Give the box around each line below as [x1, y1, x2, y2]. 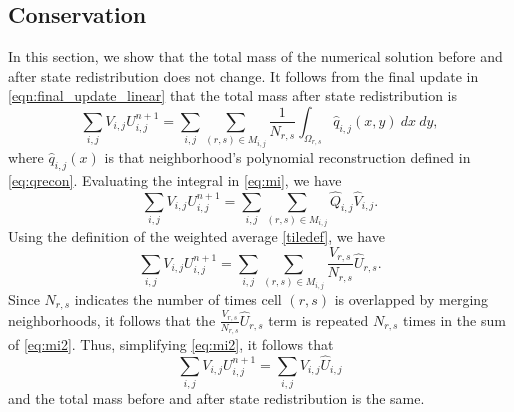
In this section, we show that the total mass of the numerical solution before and [8, 46, 503, 67]
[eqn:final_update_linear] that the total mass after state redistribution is [8, 85, 457, 106]
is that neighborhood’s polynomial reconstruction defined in [104, 146, 471, 167]
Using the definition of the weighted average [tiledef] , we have [8, 226, 385, 247]
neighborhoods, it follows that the [8, 309, 216, 330]
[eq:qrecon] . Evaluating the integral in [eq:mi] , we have [8, 169, 342, 190]
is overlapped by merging [334, 288, 489, 309]
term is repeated [268, 309, 369, 330]
